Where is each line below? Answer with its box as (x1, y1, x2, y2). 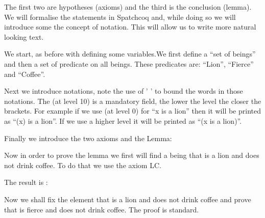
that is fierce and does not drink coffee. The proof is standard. (4, 204, 199, 214)
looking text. (4, 31, 44, 42)
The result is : (4, 177, 48, 187)
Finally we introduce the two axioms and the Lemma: (4, 132, 172, 143)
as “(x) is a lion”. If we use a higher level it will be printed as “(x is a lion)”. (4, 115, 242, 126)
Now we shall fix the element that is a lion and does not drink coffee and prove (4, 194, 251, 204)
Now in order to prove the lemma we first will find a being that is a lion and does (4, 150, 259, 160)
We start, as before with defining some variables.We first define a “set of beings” (4, 48, 256, 59)
